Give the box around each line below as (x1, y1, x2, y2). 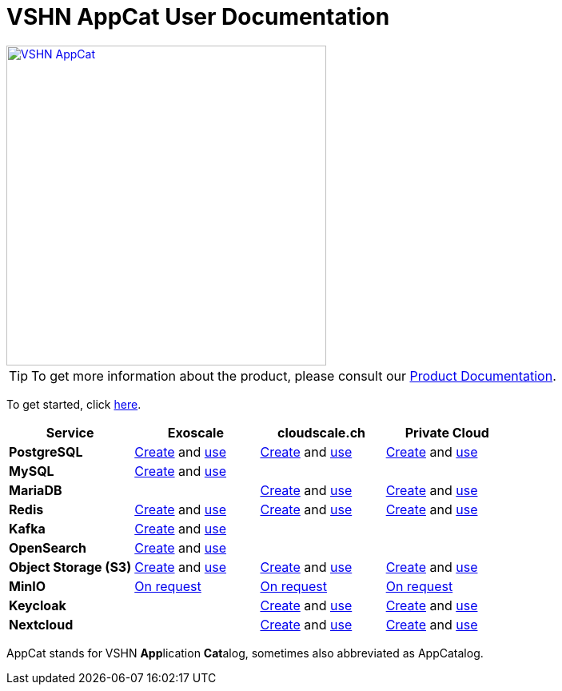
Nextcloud (9, 616, 74, 633)
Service (46, 424, 94, 441)
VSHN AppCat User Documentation (6, 3, 390, 30)
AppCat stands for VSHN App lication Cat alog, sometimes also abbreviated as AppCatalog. (6, 645, 484, 660)
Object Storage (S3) (9, 558, 132, 575)
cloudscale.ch (277, 424, 366, 441)
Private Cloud (405, 424, 489, 441)
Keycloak (9, 597, 66, 613)
